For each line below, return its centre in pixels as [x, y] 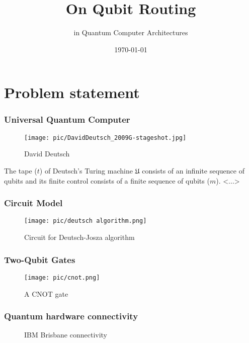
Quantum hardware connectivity [71, 316]
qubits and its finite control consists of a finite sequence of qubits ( [107, 180]
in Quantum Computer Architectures [131, 32]
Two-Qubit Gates [40, 259]
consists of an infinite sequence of [193, 170]
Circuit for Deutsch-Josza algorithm [79, 237]
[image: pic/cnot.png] [62, 277]
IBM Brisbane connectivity [66, 335]
